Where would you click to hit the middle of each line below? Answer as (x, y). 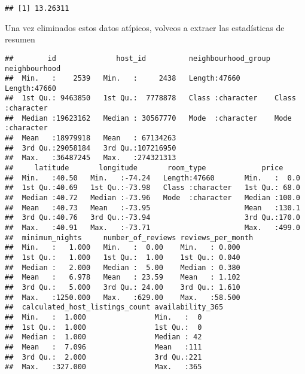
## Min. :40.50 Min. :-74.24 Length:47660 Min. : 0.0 (152, 178)
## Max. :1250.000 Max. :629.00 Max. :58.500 (123, 297)
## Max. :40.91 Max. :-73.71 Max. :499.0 (152, 228)
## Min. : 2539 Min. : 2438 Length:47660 (123, 79)
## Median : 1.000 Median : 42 (103, 337)
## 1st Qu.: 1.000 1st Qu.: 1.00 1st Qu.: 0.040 (123, 257)
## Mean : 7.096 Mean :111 (103, 347)
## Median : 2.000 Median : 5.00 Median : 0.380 (123, 267)
